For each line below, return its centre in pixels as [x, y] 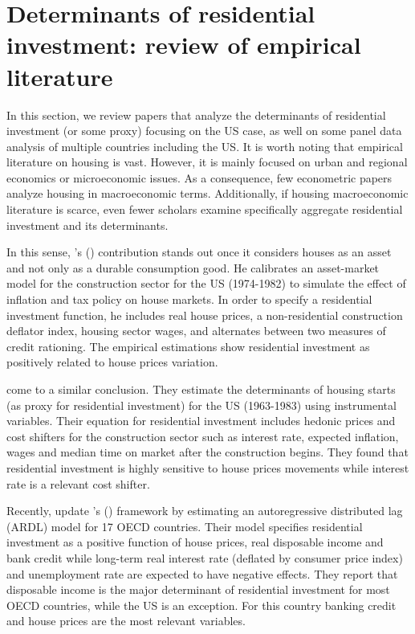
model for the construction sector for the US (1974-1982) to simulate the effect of [206, 283]
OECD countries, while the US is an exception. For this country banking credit [201, 605]
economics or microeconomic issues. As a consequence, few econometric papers [199, 177]
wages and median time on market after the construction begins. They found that [207, 452]
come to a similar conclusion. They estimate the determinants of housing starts [201, 389]
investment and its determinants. [87, 225]
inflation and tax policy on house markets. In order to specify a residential [189, 299]
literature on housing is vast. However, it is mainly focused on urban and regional [207, 162]
